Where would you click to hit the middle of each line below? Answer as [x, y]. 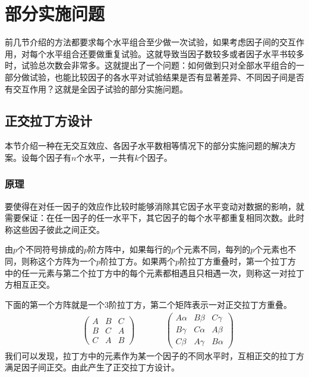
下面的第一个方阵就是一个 [55, 304]
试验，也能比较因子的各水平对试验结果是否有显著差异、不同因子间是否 [167, 77]
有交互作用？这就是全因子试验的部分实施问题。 [96, 88]
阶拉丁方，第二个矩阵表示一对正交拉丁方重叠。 [200, 304]
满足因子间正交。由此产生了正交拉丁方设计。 [92, 367]
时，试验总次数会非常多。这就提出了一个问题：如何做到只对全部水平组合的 [150, 65]
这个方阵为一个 [67, 261]
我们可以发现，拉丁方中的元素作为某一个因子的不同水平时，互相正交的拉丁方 [154, 355]
